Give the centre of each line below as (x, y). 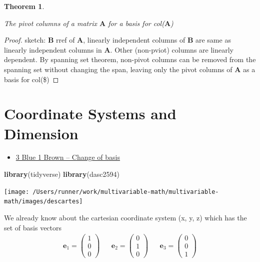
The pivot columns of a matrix (50, 23)
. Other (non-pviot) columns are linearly (172, 49)
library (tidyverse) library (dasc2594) (62, 174)
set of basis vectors (33, 227)
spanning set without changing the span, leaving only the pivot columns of (118, 69)
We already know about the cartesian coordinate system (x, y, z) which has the (125, 217)
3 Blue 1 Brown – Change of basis (68, 157)
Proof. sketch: (25, 40)
